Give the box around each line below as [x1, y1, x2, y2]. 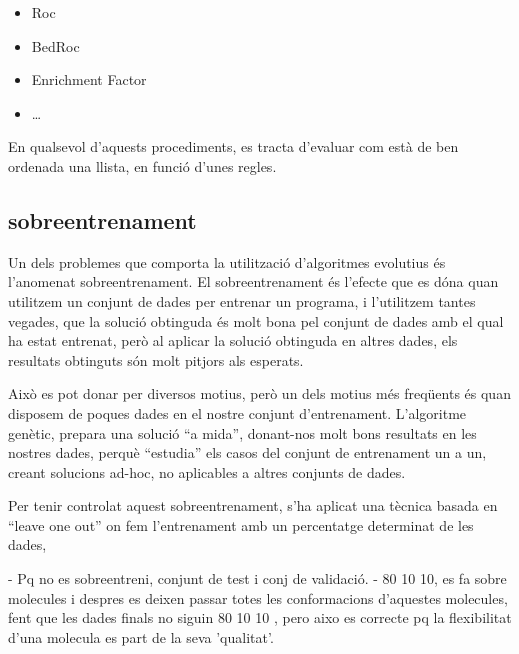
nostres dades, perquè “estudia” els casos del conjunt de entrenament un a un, [8, 442, 487, 463]
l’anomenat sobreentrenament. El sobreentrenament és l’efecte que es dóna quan [8, 271, 499, 292]
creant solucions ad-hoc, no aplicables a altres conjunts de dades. [8, 461, 406, 482]
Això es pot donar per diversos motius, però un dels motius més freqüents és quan [8, 383, 511, 404]
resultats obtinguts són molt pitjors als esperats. [8, 349, 304, 370]
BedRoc [31, 35, 80, 56]
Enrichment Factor [31, 69, 147, 90]
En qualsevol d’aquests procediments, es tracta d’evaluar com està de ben [8, 136, 459, 157]
